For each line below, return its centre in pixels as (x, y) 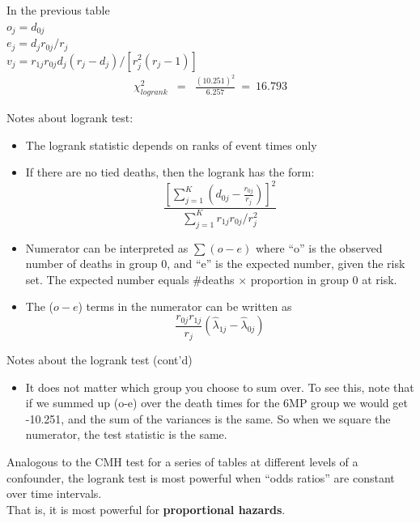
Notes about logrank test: (70, 118)
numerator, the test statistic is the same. (126, 434)
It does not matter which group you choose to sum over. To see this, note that (220, 387)
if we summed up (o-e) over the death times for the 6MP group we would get (216, 403)
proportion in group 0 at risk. (324, 279)
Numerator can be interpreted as (107, 247)
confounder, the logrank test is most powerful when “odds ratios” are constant (201, 477)
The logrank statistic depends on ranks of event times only (171, 145)
